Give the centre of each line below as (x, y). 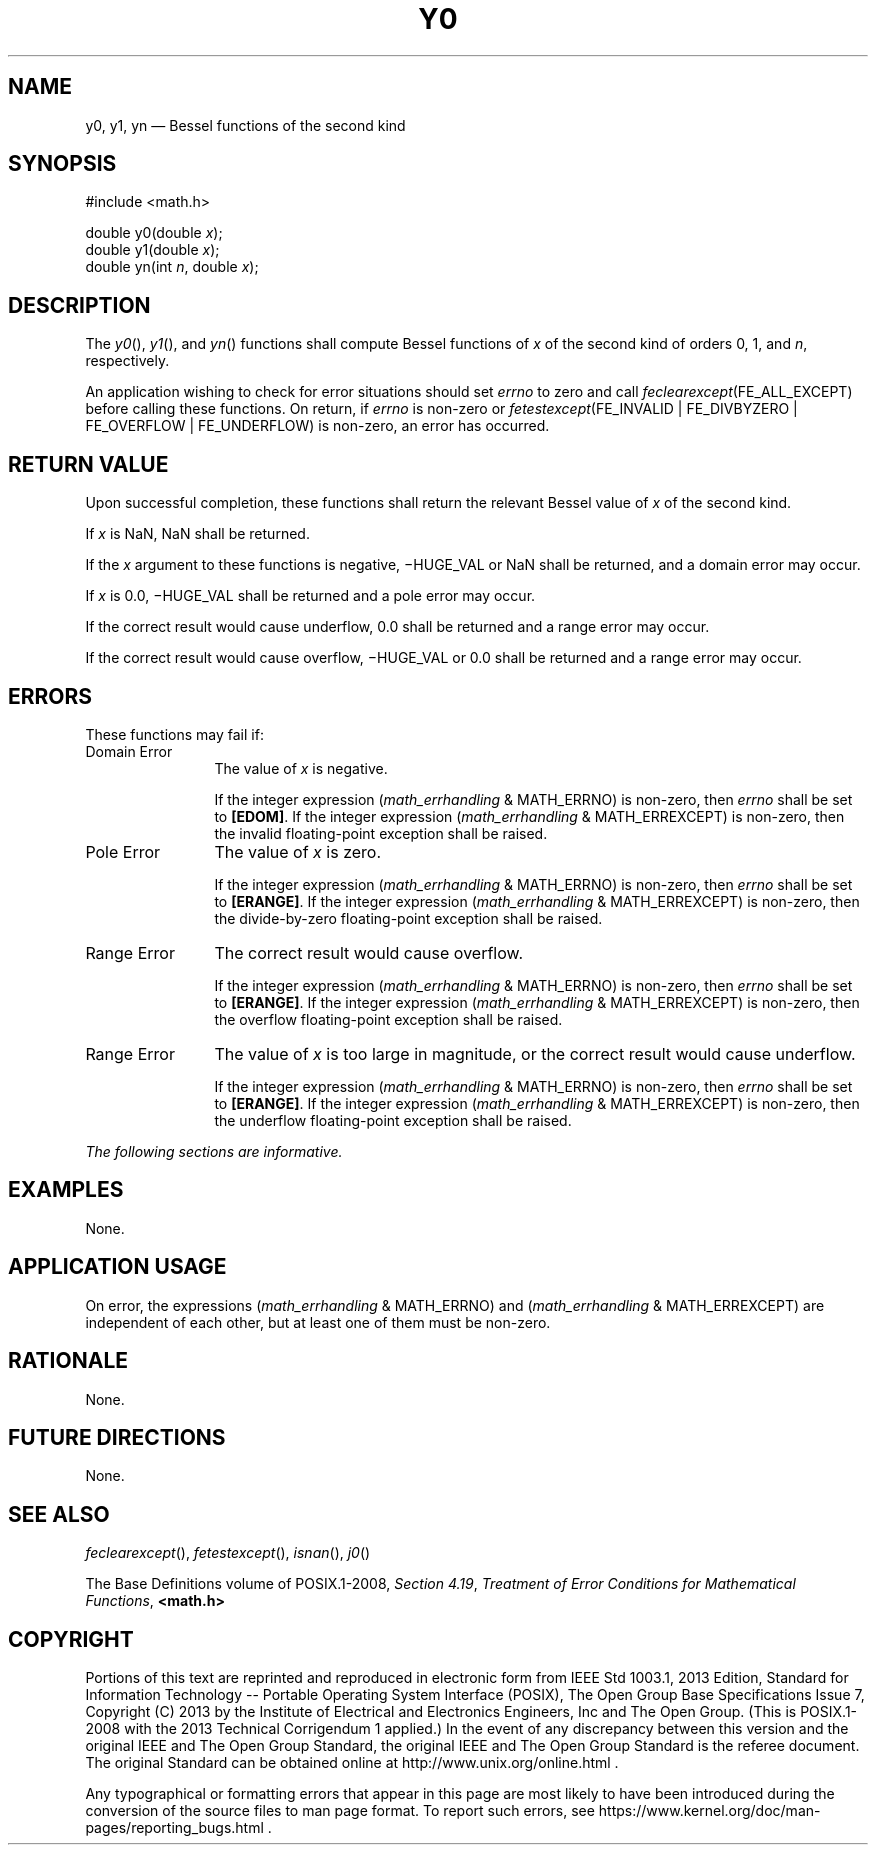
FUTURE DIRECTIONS (117, 1437)
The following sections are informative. (214, 1151)
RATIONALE (68, 1361)
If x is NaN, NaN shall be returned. (197, 534)
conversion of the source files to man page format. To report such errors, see (340, 1811)
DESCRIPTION (79, 305)
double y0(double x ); (154, 233)
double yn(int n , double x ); (172, 267)
